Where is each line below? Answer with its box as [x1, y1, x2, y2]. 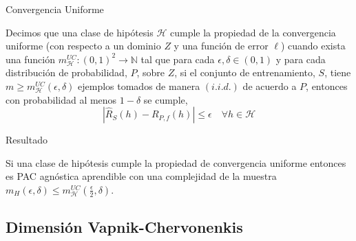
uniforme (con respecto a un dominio [6, 38, 161, 53]
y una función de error [174, 38, 269, 53]
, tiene [324, 65, 351, 80]
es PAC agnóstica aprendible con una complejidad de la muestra [6, 169, 277, 183]
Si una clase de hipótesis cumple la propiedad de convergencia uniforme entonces [6, 155, 346, 170]
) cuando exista [280, 38, 346, 53]
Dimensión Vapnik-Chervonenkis [6, 216, 243, 238]
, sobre [136, 65, 165, 80]
